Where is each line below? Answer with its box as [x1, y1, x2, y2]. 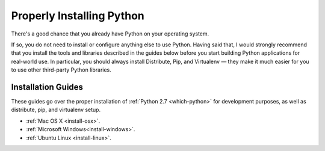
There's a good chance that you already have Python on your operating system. [11, 30, 209, 37]
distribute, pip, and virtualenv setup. [11, 106, 101, 114]
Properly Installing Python [11, 9, 144, 22]
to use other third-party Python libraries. [11, 66, 111, 73]
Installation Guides [11, 82, 84, 92]
